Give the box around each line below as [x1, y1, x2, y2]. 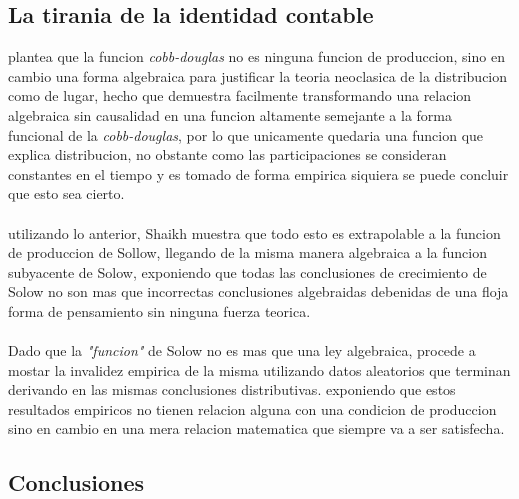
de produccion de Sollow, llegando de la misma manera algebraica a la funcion [8, 242, 487, 263]
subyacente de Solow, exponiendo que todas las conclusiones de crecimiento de [8, 261, 487, 282]
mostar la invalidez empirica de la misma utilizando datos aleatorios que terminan [8, 359, 511, 380]
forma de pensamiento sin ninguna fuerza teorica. [8, 300, 311, 321]
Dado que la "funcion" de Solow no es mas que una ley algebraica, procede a [8, 340, 476, 361]
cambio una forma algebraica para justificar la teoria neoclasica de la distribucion [8, 65, 508, 86]
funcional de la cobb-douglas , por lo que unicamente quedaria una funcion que [8, 124, 484, 145]
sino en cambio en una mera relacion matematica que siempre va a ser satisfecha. [8, 418, 505, 439]
